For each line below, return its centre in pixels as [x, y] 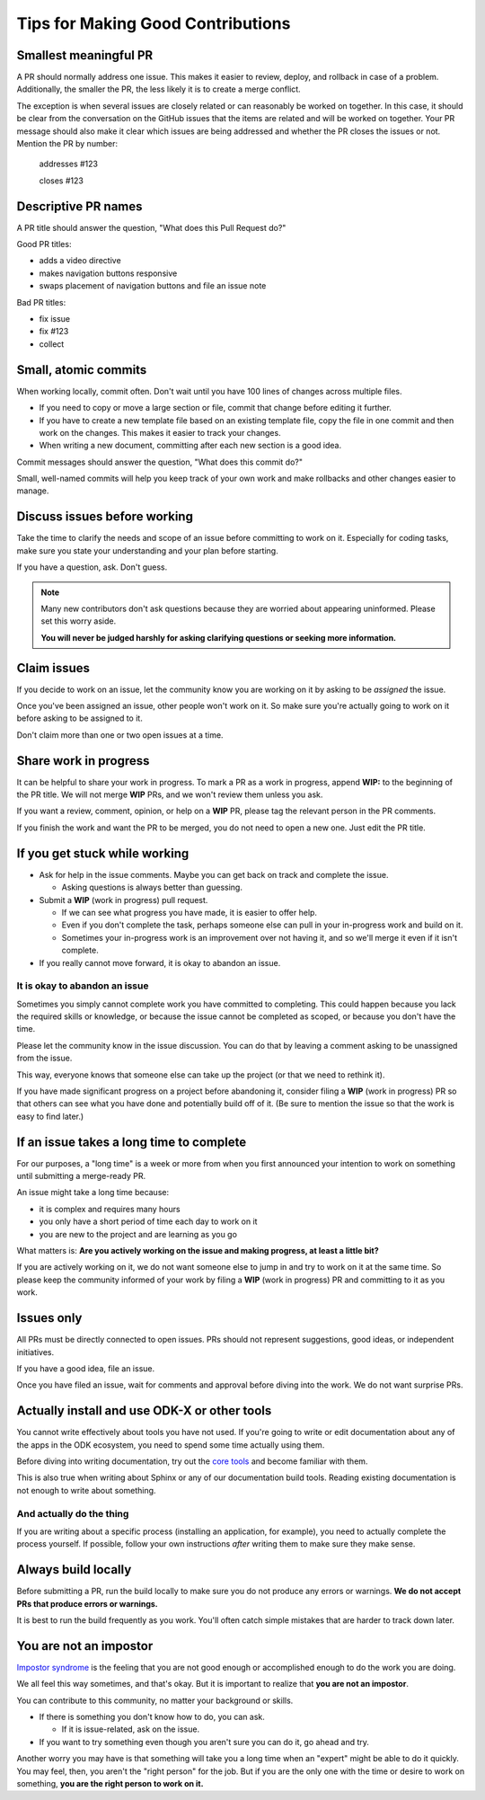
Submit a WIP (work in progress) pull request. [123, 900]
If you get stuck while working [103, 853]
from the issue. [44, 1058]
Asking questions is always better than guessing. [152, 887]
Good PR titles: [44, 244]
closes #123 [62, 181]
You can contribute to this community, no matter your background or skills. [155, 1700]
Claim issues [53, 668]
